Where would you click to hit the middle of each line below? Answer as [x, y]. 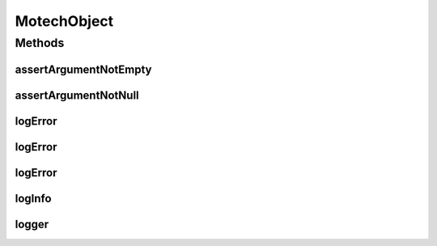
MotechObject [64, 21]
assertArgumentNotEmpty [84, 69]
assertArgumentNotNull [77, 95]
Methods [40, 43]
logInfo [33, 198]
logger [32, 224]
